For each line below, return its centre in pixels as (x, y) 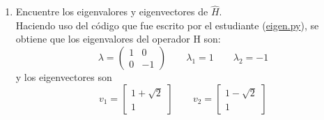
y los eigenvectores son (64, 77)
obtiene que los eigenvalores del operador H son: (118, 39)
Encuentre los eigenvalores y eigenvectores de (112, 12)
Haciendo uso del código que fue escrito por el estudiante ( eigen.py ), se (167, 25)
